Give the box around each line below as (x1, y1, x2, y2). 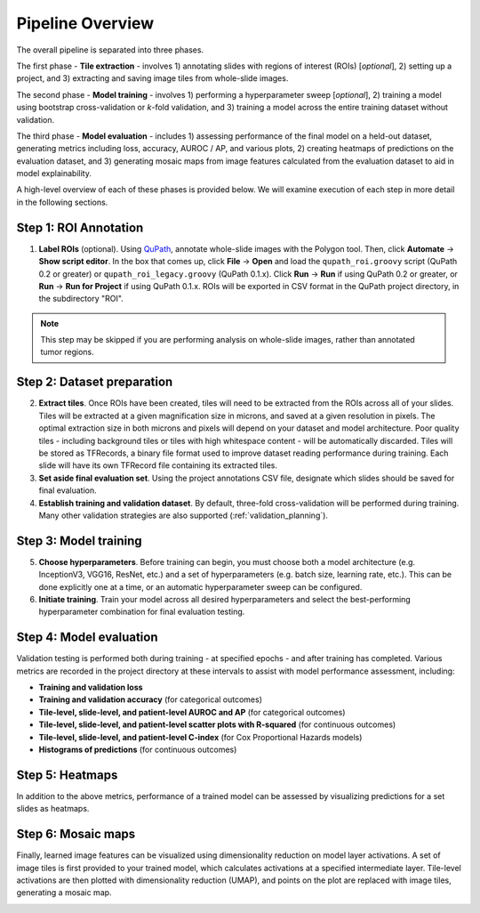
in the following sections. (16, 197, 108, 207)
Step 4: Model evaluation (16, 630, 158, 645)
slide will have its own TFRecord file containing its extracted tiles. (38, 460, 277, 471)
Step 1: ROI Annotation (16, 220, 144, 235)
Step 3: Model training (16, 533, 142, 548)
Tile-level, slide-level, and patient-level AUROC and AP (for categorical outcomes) (38, 707, 346, 717)
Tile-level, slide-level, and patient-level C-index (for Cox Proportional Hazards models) (38, 731, 363, 742)
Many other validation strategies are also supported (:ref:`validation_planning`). (38, 510, 329, 521)
